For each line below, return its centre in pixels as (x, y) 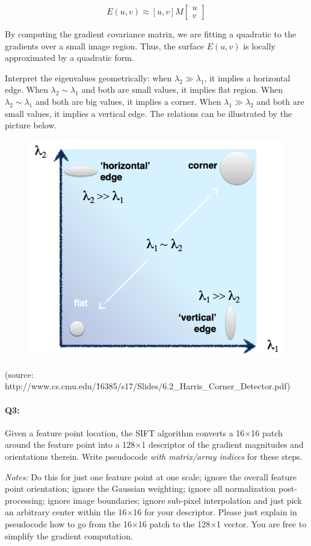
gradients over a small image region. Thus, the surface (104, 45)
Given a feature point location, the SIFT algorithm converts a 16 (125, 432)
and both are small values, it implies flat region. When (182, 89)
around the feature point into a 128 (70, 444)
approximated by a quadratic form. (69, 58)
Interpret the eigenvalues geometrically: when (88, 77)
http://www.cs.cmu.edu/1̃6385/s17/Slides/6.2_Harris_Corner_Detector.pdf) (148, 386)
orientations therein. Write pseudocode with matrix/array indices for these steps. (154, 456)
